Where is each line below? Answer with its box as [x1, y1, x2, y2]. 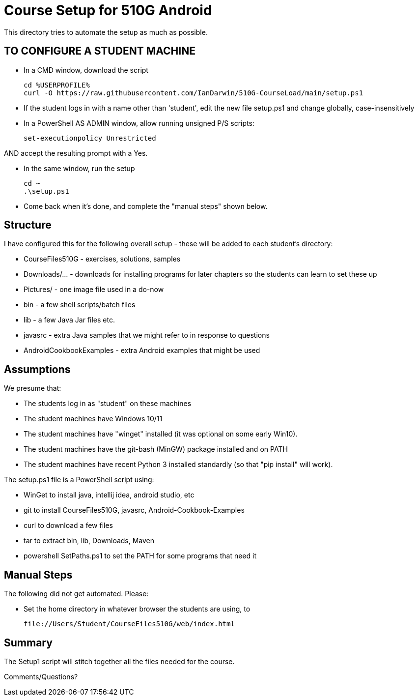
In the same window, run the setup [24, 164, 135, 173]
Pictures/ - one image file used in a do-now [24, 285, 164, 294]
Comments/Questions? [4, 672, 78, 681]
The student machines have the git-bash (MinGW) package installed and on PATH [24, 445, 288, 454]
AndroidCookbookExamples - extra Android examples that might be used [24, 346, 260, 355]
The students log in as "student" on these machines [24, 399, 192, 408]
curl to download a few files [24, 521, 113, 530]
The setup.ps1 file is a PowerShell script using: [4, 475, 154, 484]
